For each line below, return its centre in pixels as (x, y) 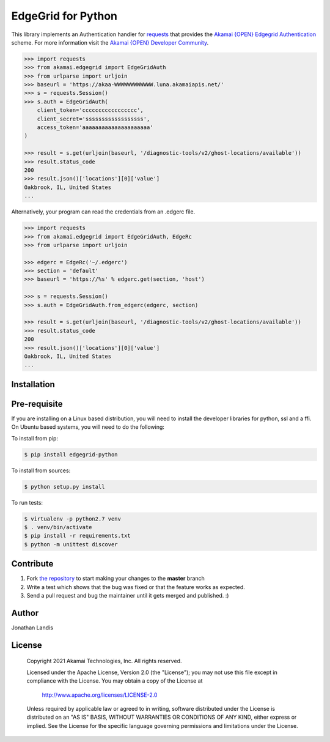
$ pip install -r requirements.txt (77, 536)
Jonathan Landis (32, 628)
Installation (33, 384)
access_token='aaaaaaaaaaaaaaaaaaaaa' (95, 128)
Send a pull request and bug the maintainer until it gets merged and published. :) (128, 596)
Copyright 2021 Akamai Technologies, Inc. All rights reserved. (104, 661)
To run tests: (27, 502)
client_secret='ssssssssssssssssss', (94, 119)
